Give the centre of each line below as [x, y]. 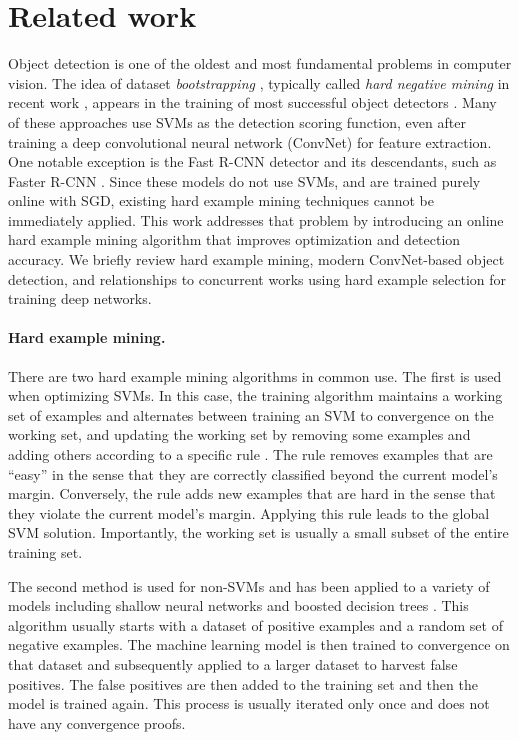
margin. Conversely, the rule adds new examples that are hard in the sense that [252, 493]
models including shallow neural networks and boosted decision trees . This [238, 605]
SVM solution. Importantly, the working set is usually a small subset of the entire [258, 532]
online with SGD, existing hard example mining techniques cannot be [221, 200]
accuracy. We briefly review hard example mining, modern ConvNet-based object [256, 259]
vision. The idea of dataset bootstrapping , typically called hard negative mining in [259, 82]
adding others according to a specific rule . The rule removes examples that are [250, 454]
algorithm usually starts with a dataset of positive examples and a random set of [255, 624]
